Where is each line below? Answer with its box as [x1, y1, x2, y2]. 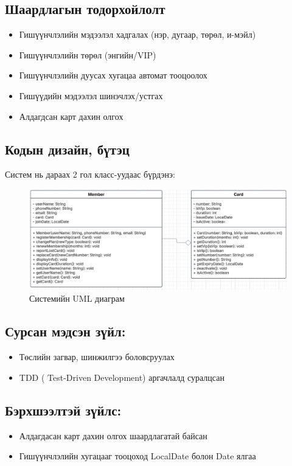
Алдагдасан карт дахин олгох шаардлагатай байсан [19, 429, 207, 442]
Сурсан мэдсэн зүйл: [5, 322, 126, 341]
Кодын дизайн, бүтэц [5, 139, 130, 158]
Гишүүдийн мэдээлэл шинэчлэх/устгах [19, 89, 163, 102]
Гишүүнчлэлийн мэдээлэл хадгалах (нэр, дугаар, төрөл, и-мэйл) [19, 28, 256, 41]
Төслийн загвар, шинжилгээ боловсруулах [19, 350, 175, 363]
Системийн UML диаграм [29, 292, 125, 305]
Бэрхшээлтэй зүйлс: [5, 400, 122, 419]
